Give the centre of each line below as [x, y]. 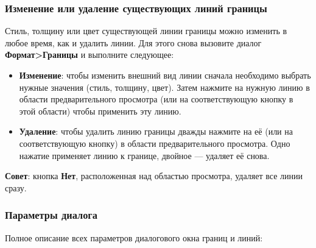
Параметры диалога [51, 215]
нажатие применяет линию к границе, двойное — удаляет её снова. [144, 155]
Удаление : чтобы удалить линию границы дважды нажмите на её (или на [156, 131]
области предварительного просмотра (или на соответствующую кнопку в [156, 99]
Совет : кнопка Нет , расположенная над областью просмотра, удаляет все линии [154, 176]
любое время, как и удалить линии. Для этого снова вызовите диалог [133, 42]
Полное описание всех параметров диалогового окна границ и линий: [134, 237]
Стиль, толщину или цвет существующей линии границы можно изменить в [146, 31]
